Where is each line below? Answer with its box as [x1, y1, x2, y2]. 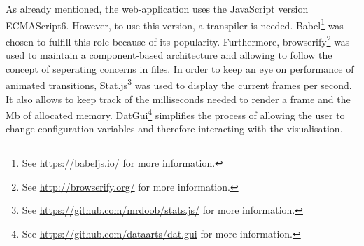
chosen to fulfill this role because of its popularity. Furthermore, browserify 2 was [6, 32, 350, 48]
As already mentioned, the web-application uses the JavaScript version [6, 1, 309, 15]
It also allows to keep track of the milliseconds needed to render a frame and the [6, 91, 351, 106]
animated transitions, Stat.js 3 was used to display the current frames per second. [6, 76, 352, 92]
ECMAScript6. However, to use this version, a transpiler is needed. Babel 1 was [6, 15, 344, 32]
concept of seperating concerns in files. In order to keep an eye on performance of [6, 61, 354, 76]
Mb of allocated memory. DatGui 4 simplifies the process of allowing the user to [6, 106, 345, 122]
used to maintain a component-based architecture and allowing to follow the [6, 48, 332, 62]
